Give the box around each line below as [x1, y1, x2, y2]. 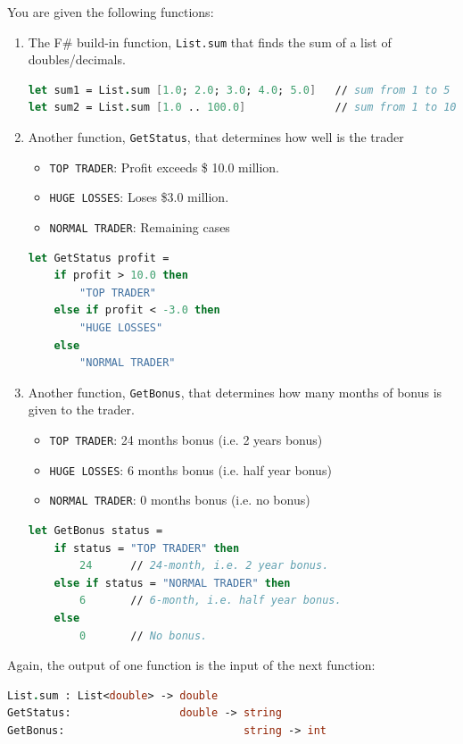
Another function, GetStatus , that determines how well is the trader [28, 128, 404, 146]
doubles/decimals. [28, 50, 126, 69]
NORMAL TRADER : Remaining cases [49, 218, 230, 236]
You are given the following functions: [7, 3, 214, 21]
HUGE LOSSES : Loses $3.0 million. [49, 188, 229, 206]
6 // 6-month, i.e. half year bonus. [79, 594, 342, 607]
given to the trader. [28, 400, 135, 419]
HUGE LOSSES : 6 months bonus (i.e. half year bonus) [49, 460, 332, 479]
